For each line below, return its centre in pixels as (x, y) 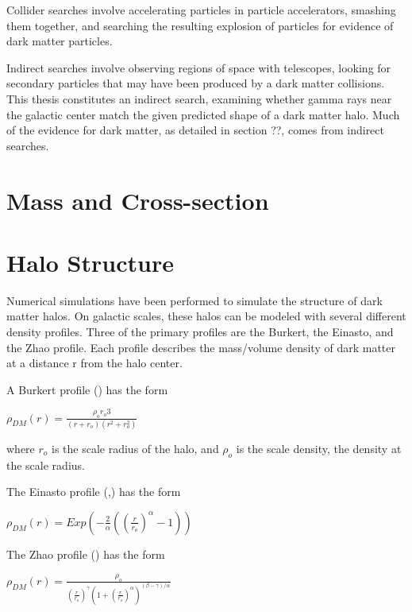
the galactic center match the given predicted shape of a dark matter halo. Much (203, 114)
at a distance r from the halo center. (94, 363)
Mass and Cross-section (138, 200)
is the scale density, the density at (319, 448)
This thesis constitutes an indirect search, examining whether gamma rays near (199, 98)
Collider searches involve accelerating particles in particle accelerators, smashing (201, 10)
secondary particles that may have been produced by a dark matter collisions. (196, 83)
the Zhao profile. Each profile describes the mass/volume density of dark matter (201, 347)
